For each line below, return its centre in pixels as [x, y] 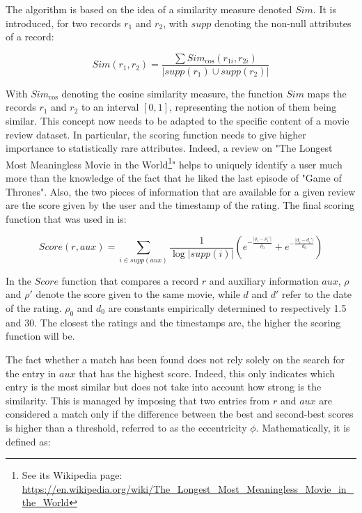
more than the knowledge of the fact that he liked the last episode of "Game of [174, 178]
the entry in [31, 373]
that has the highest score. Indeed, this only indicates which [207, 373]
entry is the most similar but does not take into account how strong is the [164, 387]
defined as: [28, 441]
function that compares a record [130, 280]
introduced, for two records [63, 23]
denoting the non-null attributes [283, 23]
